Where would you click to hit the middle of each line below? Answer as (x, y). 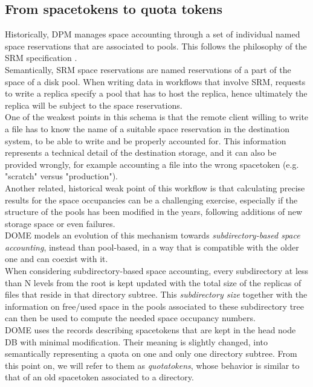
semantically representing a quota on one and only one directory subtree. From (151, 353)
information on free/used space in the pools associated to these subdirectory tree (154, 306)
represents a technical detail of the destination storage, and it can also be (141, 152)
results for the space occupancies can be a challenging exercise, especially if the (151, 200)
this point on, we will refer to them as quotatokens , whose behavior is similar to (152, 365)
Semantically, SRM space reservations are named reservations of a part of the (148, 69)
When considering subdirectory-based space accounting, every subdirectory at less (157, 271)
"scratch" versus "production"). (61, 176)
